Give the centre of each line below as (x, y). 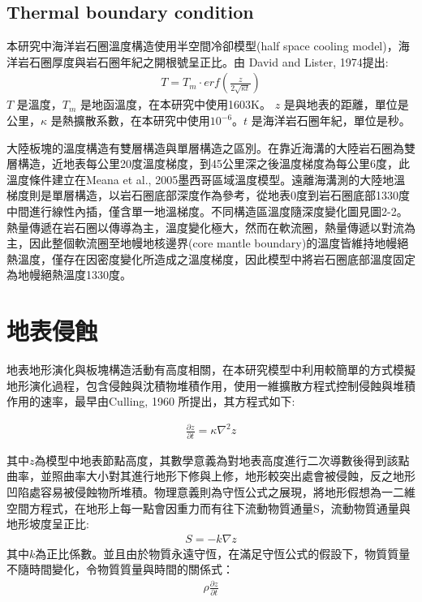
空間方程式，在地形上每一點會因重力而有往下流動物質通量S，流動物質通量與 (209, 507)
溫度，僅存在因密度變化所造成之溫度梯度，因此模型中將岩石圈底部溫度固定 (216, 258)
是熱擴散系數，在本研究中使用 (130, 120)
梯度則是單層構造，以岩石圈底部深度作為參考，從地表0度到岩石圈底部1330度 (208, 195)
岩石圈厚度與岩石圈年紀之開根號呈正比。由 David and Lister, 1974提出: (203, 61)
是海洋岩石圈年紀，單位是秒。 (331, 120)
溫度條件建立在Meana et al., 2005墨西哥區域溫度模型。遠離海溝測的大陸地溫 (206, 179)
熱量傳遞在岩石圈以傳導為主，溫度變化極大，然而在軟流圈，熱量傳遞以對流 (205, 227)
